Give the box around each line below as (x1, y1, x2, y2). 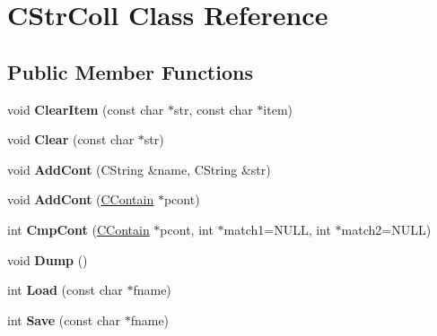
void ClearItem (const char (7, 99, 164, 118)
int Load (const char (7, 280, 123, 299)
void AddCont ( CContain (7, 190, 154, 209)
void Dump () (7, 250, 88, 269)
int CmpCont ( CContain (7, 220, 150, 238)
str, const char (173, 99, 253, 118)
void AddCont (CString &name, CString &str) (7, 159, 271, 178)
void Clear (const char (7, 130, 135, 149)
